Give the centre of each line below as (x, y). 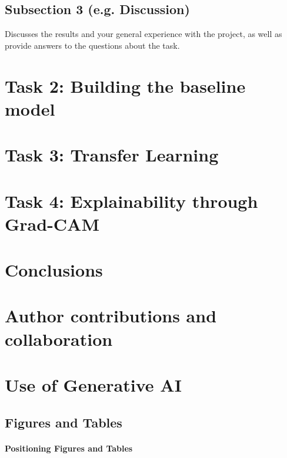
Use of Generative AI (93, 385)
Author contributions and (111, 316)
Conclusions (54, 270)
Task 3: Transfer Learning (112, 155)
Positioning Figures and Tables (69, 448)
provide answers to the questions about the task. (92, 45)
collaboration (59, 339)
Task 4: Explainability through (131, 201)
